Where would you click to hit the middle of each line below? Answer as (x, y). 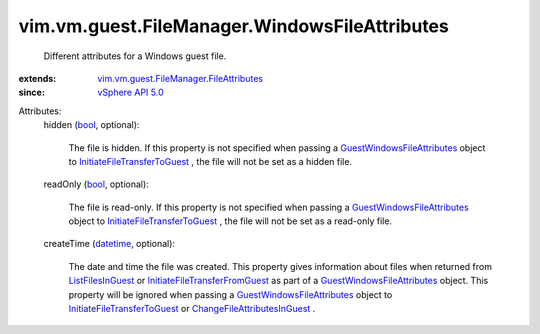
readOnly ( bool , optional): (96, 184)
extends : (37, 78)
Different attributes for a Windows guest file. (135, 56)
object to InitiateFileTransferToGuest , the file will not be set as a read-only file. (230, 221)
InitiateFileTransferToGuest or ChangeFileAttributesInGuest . (192, 309)
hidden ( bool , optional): (91, 125)
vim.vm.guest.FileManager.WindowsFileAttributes (233, 26)
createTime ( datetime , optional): (109, 244)
